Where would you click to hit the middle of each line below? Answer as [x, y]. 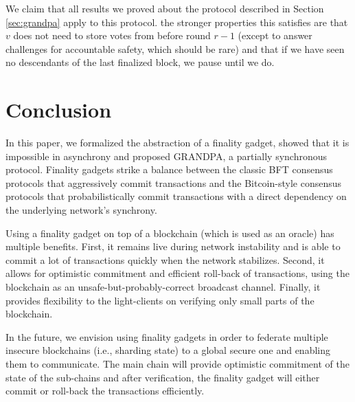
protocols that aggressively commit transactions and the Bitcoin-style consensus [174, 182]
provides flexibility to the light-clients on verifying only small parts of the [160, 300]
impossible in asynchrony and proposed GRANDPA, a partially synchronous [167, 156]
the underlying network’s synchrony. [81, 210]
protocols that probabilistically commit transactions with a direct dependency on [176, 196]
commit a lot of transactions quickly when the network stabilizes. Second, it [165, 259]
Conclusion [59, 110]
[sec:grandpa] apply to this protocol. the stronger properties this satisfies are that [177, 22]
